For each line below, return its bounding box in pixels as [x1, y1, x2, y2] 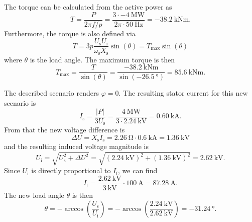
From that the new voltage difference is [4, 124, 125, 135]
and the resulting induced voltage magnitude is [4, 141, 149, 152]
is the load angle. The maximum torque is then [30, 54, 175, 64]
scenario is [4, 98, 36, 108]
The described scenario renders [4, 88, 99, 98]
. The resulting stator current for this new [118, 88, 248, 98]
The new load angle [4, 189, 64, 200]
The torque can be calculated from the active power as [4, 2, 172, 12]
